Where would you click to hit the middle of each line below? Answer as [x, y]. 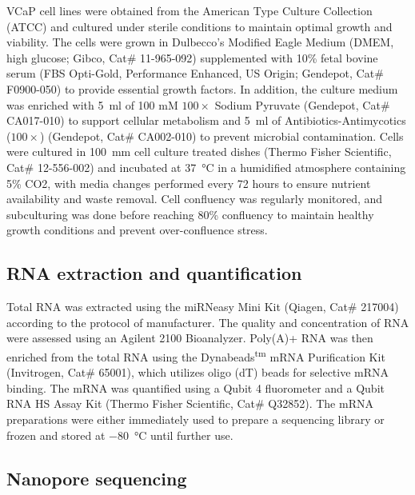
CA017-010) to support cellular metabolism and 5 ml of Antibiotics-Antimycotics [206, 120]
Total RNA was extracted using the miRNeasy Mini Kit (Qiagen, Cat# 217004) [203, 307]
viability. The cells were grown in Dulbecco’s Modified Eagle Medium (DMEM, [200, 42]
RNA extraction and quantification [154, 273]
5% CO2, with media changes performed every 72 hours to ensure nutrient [189, 183]
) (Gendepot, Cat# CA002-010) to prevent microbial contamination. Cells [222, 136]
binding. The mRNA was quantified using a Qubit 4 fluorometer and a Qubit [196, 387]
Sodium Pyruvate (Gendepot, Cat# [302, 104]
